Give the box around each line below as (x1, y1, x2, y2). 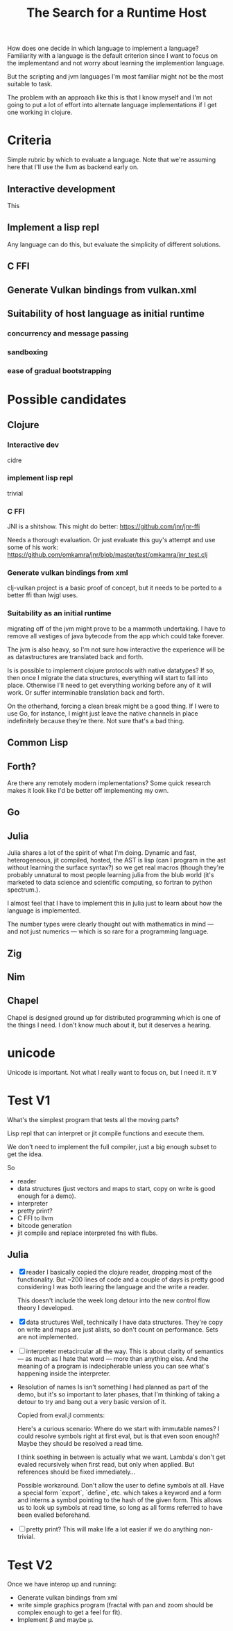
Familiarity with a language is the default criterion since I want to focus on (7, 52, 218, 60)
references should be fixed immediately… (17, 1467, 136, 1476)
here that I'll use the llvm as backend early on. (7, 163, 139, 171)
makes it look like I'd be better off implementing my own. (7, 786, 169, 794)
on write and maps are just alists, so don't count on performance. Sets (17, 1325, 218, 1334)
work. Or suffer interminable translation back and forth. (7, 688, 165, 697)
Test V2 (7, 1557, 53, 1573)
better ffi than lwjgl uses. (7, 591, 78, 599)
